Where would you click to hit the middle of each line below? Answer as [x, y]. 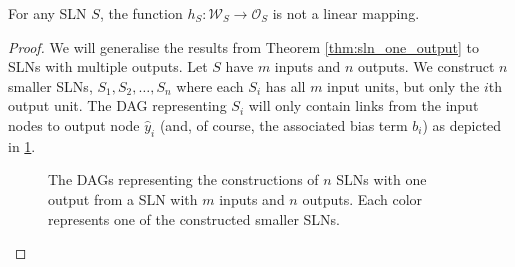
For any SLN [47, 13]
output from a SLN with [123, 198]
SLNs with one [381, 179]
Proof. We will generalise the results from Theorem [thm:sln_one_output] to [243, 46]
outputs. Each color [362, 198]
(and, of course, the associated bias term [283, 124]
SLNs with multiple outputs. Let [108, 66]
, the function [141, 13]
